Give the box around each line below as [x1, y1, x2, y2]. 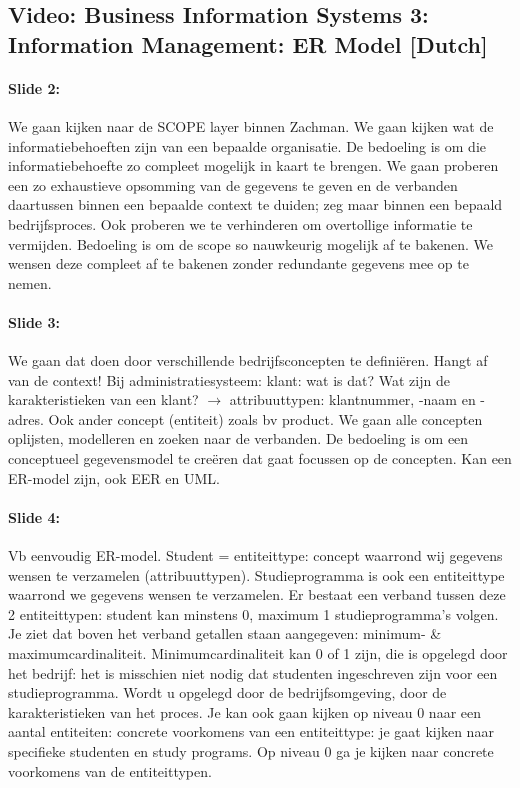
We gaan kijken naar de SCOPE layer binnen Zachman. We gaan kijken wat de [8, 115, 494, 136]
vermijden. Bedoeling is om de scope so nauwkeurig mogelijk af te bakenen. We [8, 233, 494, 254]
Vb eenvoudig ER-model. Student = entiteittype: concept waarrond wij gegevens [8, 545, 503, 566]
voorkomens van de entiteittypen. [8, 760, 212, 781]
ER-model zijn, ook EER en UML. [8, 467, 220, 488]
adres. [8, 408, 44, 429]
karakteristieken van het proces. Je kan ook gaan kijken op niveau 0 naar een [8, 701, 482, 722]
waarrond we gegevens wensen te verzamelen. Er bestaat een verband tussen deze [8, 584, 506, 605]
